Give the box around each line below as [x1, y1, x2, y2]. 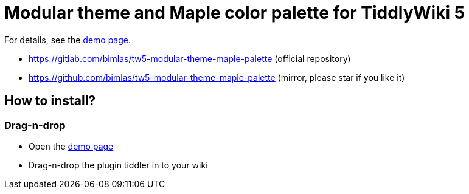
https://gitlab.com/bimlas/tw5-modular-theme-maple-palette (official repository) [29, 53, 351, 64]
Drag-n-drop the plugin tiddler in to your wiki [29, 159, 208, 170]
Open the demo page [29, 140, 114, 151]
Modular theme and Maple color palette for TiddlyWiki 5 [4, 2, 465, 23]
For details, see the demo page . [4, 34, 131, 45]
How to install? [4, 93, 96, 109]
